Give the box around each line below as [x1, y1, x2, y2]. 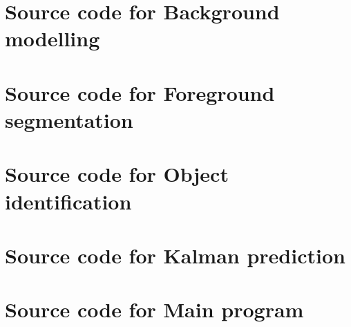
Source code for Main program [5, 295, 304, 324]
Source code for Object [5, 160, 229, 188]
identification [5, 187, 132, 215]
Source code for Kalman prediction [5, 241, 345, 269]
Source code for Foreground [5, 78, 275, 106]
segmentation [5, 105, 133, 133]
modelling [5, 24, 100, 53]
